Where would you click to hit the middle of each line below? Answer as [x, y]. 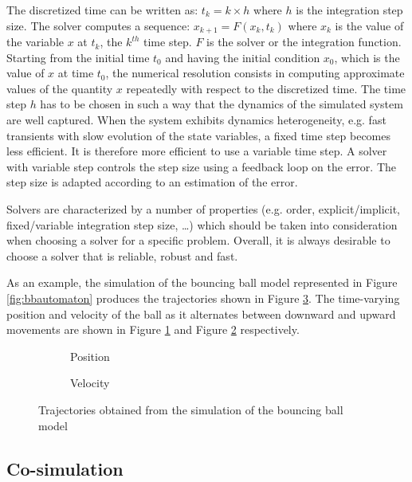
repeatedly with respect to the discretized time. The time [266, 88]
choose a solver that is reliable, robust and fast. [122, 255]
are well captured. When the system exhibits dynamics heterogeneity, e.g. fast [196, 120]
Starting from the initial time [78, 57]
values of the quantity [60, 88]
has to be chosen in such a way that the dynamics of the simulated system [222, 104]
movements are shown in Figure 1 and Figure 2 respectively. [153, 329]
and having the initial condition [243, 57]
